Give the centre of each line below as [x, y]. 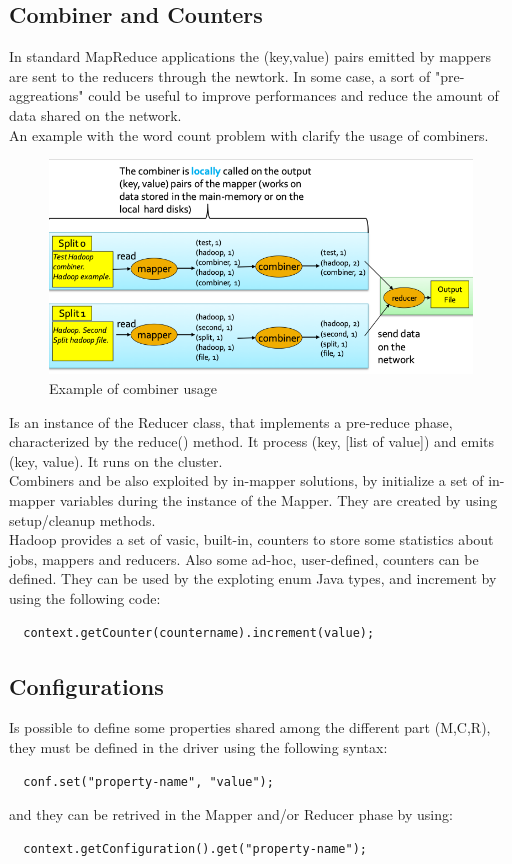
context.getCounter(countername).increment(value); [199, 632]
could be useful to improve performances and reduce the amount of [293, 95]
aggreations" [46, 95]
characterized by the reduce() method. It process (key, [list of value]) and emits [251, 441]
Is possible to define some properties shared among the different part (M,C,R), [250, 727]
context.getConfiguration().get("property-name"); [195, 848]
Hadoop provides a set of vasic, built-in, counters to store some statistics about [251, 539]
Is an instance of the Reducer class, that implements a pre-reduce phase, [231, 421]
